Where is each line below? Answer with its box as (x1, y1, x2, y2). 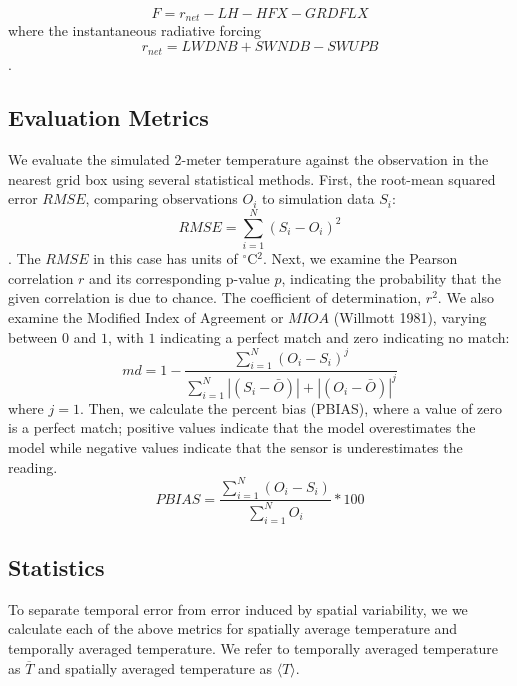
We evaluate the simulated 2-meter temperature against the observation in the (8, 149, 489, 170)
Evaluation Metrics (8, 102, 209, 133)
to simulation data (262, 188, 375, 209)
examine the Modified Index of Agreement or (8, 306, 284, 327)
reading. (8, 456, 58, 477)
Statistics (8, 552, 105, 583)
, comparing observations (85, 188, 238, 209)
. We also (437, 287, 494, 308)
